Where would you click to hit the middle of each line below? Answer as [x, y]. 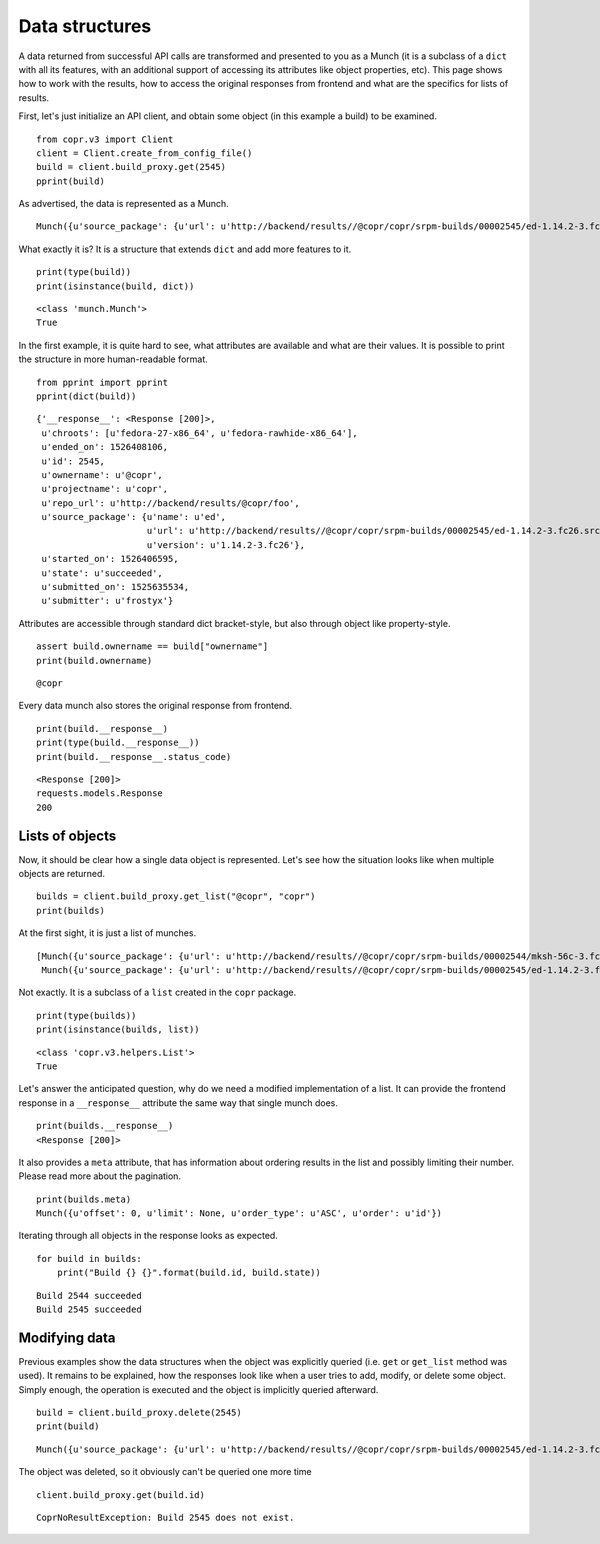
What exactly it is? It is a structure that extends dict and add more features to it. [185, 249]
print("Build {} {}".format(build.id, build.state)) [189, 1273]
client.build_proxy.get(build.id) [120, 1494]
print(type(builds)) [86, 1015]
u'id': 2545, [73, 461]
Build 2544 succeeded [89, 1295]
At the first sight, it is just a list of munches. [107, 933]
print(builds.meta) [84, 1199]
